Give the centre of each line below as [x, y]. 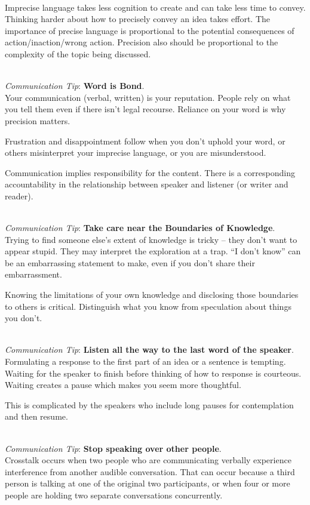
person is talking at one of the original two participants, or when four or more [148, 483]
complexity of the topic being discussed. [78, 53]
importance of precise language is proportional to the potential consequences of [150, 30]
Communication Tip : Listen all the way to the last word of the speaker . [149, 350]
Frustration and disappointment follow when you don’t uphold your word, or [145, 141]
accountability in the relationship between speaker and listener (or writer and [147, 184]
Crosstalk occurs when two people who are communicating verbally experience [148, 460]
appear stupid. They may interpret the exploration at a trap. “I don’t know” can [153, 251]
